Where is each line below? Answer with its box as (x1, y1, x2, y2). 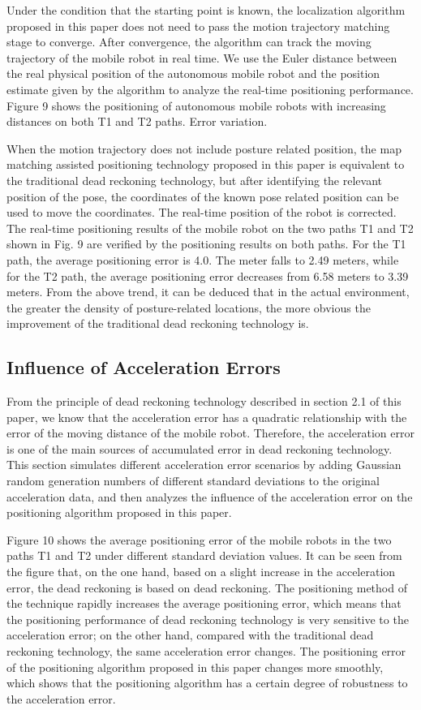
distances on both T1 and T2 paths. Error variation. (6, 113, 268, 130)
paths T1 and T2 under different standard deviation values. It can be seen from (6, 547, 402, 564)
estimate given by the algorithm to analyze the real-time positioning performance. (6, 80, 414, 97)
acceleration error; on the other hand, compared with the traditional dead (6, 626, 374, 643)
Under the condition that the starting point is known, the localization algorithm (6, 2, 406, 18)
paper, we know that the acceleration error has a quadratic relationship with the (6, 408, 407, 425)
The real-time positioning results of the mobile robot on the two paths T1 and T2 (6, 219, 414, 236)
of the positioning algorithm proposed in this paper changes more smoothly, (6, 658, 384, 675)
